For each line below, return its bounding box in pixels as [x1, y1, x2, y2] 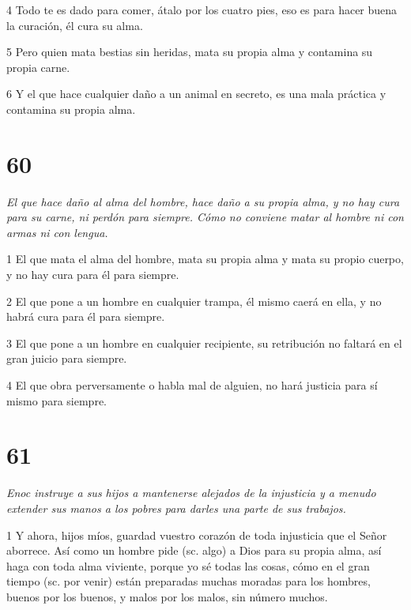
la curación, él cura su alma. [6, 17, 143, 33]
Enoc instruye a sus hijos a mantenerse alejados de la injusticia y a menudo [6, 484, 376, 501]
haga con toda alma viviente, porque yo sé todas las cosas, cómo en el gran [6, 557, 370, 574]
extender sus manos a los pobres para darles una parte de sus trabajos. [6, 499, 346, 516]
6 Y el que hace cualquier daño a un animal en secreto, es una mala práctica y [6, 85, 386, 102]
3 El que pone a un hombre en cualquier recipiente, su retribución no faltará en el [6, 334, 402, 351]
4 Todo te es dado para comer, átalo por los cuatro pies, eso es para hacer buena [6, 2, 398, 17]
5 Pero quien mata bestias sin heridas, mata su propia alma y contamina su [6, 43, 373, 60]
